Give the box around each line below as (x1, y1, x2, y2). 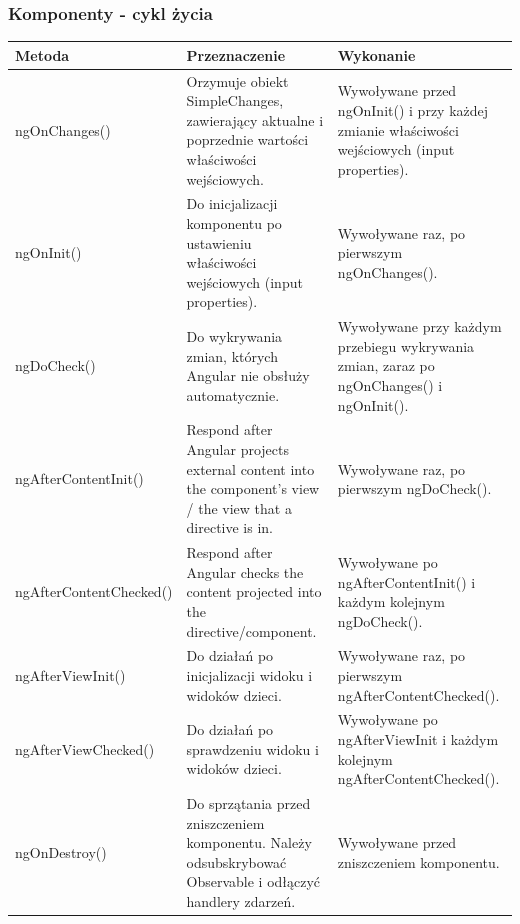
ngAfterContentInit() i (337, 571, 476, 592)
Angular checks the (186, 561, 304, 582)
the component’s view (186, 478, 320, 499)
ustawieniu (186, 232, 252, 253)
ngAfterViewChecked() (15, 738, 155, 759)
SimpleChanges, (186, 90, 284, 111)
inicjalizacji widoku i (186, 665, 313, 686)
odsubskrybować (186, 851, 287, 872)
